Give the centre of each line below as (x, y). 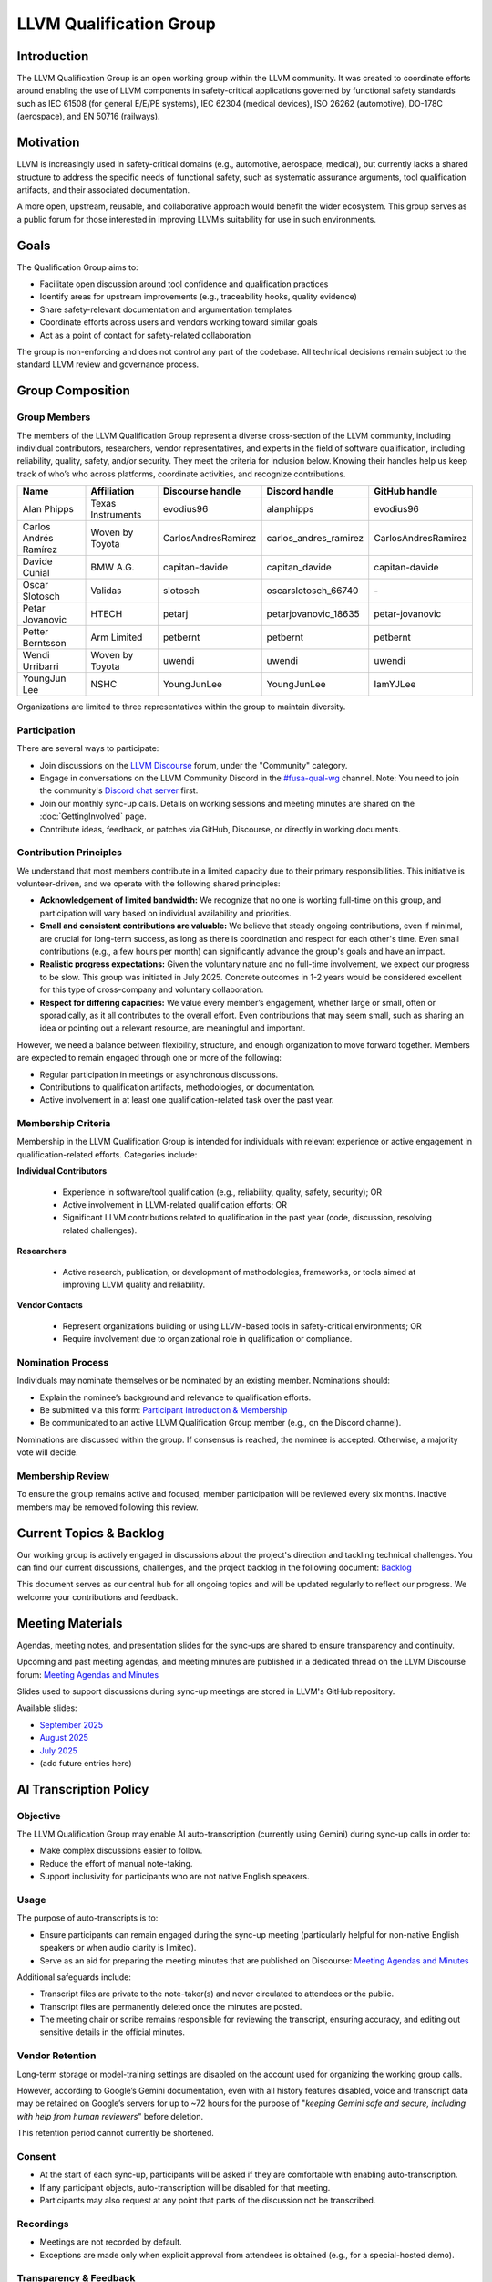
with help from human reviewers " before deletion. (110, 2116)
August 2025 (64, 1738)
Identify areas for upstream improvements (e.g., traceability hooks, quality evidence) (198, 297)
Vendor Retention (56, 2056)
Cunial (36, 573)
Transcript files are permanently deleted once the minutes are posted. (171, 2006)
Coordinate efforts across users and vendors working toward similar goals (179, 322)
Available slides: (47, 1708)
